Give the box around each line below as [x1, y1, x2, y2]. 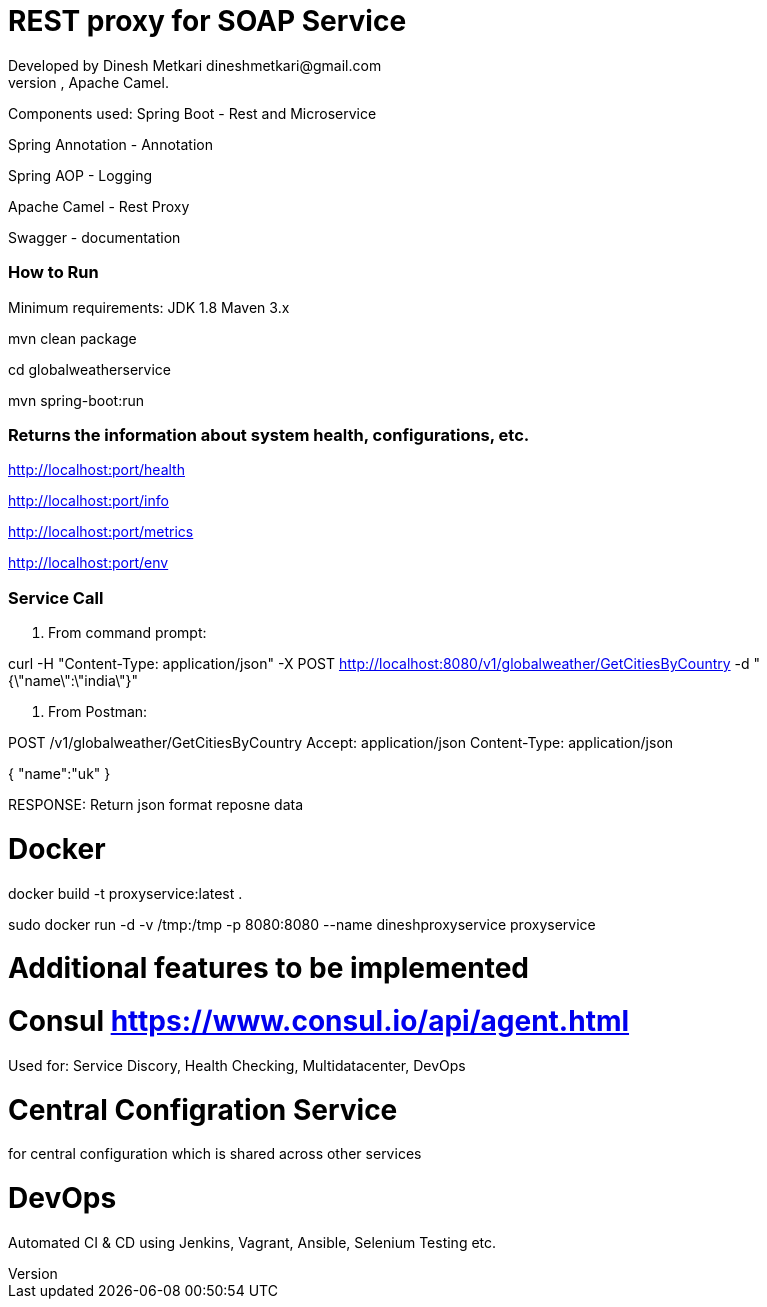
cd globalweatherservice [8, 360, 171, 378]
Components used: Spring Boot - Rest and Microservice [8, 104, 377, 122]
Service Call [8, 587, 104, 608]
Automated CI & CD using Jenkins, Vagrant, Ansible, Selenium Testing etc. [8, 1233, 497, 1251]
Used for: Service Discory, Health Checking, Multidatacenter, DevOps [8, 1056, 466, 1074]
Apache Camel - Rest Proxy [8, 197, 190, 215]
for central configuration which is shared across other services [8, 1145, 422, 1163]
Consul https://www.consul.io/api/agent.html [8, 1004, 630, 1038]
